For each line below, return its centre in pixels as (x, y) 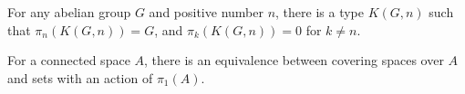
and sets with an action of (80, 77)
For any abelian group (69, 12)
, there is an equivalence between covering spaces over (294, 60)
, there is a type (320, 12)
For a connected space (69, 60)
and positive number (206, 12)
